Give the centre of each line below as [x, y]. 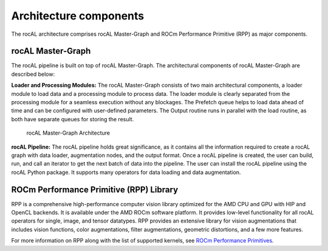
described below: [33, 74]
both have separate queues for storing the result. [73, 119]
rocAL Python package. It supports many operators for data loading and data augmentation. [126, 172]
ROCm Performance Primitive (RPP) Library [95, 189]
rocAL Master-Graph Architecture [68, 133]
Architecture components [78, 16]
